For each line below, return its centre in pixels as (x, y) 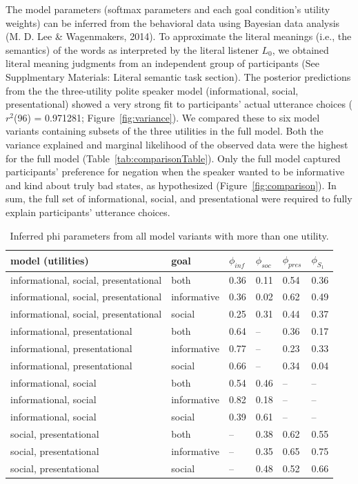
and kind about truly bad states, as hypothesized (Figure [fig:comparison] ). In (171, 185)
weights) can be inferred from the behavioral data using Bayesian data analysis (173, 22)
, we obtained (300, 49)
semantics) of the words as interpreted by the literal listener (132, 49)
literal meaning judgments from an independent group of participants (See (162, 63)
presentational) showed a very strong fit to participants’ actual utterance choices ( (179, 104)
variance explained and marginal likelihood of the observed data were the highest (177, 144)
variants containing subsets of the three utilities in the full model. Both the (165, 131)
